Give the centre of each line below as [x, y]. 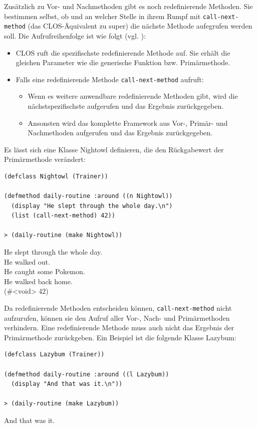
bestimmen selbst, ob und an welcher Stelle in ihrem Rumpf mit [102, 16]
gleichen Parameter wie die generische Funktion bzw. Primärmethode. [123, 62]
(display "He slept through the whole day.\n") [92, 206]
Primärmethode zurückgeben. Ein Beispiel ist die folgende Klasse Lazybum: [120, 337]
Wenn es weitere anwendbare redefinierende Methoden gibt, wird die [133, 96]
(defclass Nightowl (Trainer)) [56, 176]
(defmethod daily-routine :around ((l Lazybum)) [87, 374]
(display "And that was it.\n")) [67, 384]
